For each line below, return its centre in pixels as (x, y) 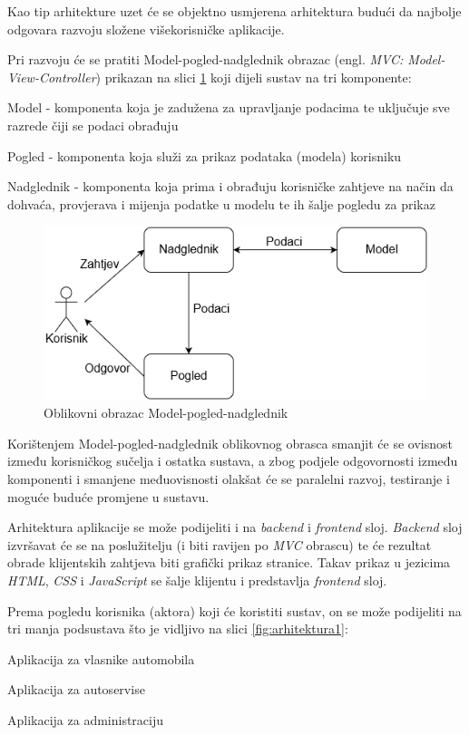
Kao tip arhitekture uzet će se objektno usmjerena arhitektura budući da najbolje (234, 11)
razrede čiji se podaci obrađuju (93, 125)
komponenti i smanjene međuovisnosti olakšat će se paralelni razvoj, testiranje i (229, 479)
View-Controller (52, 77)
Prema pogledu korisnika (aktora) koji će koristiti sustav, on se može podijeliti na (234, 610)
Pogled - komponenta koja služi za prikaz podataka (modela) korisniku (205, 155)
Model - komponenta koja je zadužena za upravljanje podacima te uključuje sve (229, 107)
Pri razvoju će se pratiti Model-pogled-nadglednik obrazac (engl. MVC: (205, 59)
